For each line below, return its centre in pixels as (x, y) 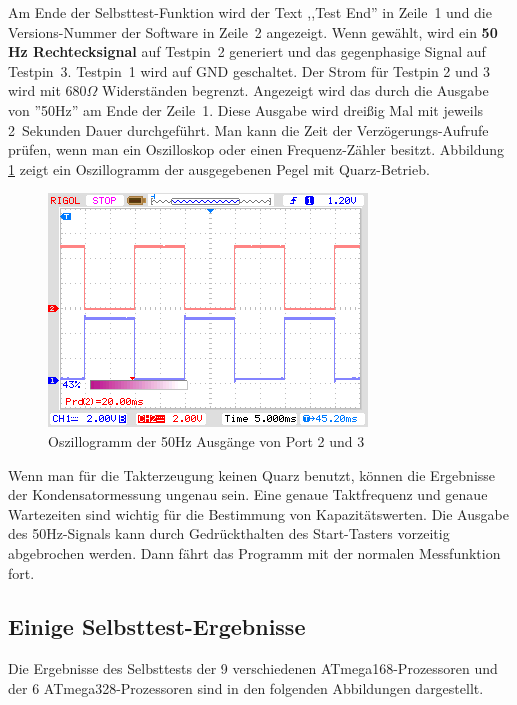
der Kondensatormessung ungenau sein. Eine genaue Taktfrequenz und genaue (248, 494)
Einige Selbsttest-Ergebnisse (157, 626)
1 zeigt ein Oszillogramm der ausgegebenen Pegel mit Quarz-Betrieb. (219, 168)
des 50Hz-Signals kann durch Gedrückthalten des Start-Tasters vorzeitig (229, 533)
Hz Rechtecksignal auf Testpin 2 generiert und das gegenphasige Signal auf (247, 51)
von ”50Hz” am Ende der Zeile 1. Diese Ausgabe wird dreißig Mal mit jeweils (246, 109)
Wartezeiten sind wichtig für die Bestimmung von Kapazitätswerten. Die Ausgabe (258, 513)
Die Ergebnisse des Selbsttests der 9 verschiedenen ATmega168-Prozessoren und (253, 668)
